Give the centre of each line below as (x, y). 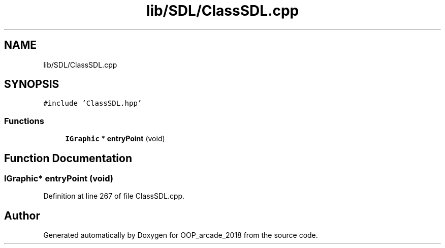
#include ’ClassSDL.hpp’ (93, 103)
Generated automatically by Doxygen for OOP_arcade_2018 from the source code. (181, 235)
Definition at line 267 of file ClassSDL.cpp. (114, 196)
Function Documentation (68, 158)
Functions (24, 121)
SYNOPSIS (32, 84)
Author (22, 215)
